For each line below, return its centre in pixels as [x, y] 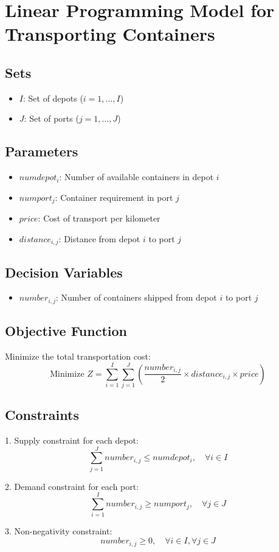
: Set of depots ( [53, 98]
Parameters [42, 151]
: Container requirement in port [114, 197]
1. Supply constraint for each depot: [72, 440]
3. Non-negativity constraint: [59, 531]
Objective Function [66, 331]
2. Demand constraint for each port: [72, 486]
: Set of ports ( [51, 118]
